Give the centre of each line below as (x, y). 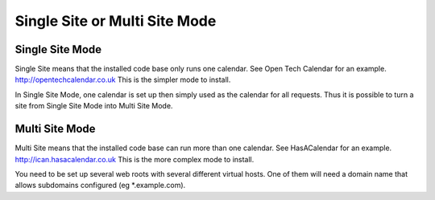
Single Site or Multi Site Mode (116, 21)
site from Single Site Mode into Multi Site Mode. (94, 106)
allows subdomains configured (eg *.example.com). (100, 186)
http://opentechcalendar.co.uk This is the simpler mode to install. (123, 80)
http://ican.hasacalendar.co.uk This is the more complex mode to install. (135, 159)
